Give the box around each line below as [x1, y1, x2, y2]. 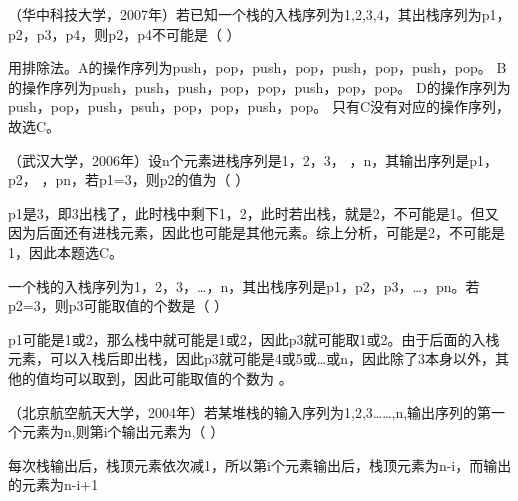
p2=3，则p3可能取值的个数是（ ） [8, 295, 229, 316]
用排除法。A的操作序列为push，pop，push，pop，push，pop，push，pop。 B [8, 57, 507, 78]
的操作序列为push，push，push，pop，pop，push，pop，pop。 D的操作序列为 [8, 76, 511, 97]
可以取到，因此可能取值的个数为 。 [63, 367, 293, 388]
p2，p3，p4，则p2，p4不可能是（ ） [8, 23, 241, 44]
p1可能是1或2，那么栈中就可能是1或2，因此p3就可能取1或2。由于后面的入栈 [8, 328, 500, 349]
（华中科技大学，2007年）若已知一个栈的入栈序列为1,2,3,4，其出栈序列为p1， [8, 4, 511, 24]
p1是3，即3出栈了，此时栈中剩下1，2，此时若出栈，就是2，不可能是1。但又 [8, 202, 499, 223]
